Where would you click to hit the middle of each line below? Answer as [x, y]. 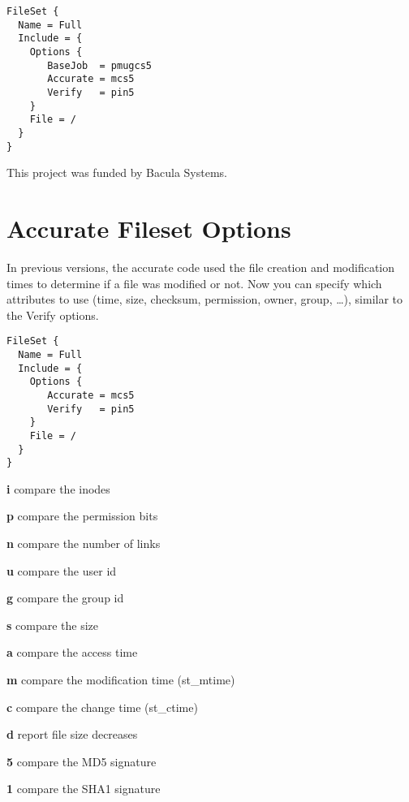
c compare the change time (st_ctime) [102, 707]
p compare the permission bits [82, 516]
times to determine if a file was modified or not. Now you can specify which [194, 283]
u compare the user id [62, 570]
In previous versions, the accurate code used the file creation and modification [201, 267]
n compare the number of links [84, 543]
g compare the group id [65, 598]
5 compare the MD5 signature [82, 761]
